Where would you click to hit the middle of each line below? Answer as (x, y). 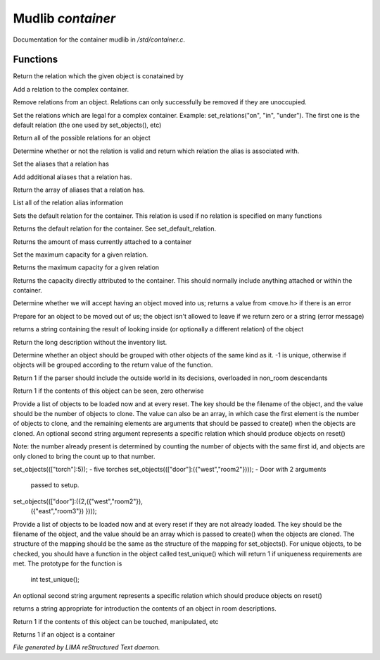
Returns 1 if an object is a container (64, 635)
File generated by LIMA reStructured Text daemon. (87, 647)
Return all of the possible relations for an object (82, 138)
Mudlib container (64, 18)
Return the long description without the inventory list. (90, 342)
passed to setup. (55, 485)
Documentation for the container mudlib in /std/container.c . (99, 39)
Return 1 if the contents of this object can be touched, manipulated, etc (116, 621)
